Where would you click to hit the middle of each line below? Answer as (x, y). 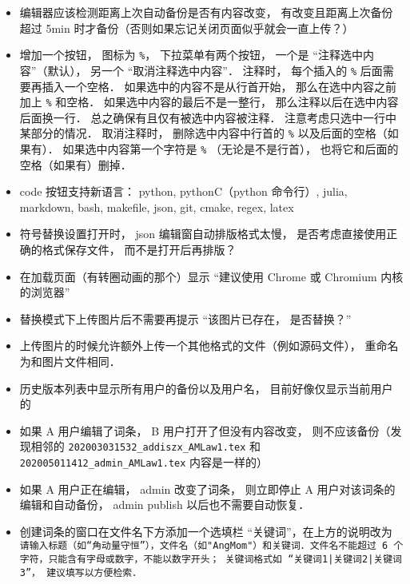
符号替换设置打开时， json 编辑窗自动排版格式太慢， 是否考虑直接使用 (203, 234)
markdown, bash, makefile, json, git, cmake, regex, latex (157, 207)
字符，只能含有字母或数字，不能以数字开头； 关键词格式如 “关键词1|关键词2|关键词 (211, 560)
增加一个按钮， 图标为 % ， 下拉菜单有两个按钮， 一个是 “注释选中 (191, 55)
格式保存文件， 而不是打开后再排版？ (139, 250)
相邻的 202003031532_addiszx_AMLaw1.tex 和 (146, 446)
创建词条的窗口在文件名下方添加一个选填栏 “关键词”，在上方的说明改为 (206, 531)
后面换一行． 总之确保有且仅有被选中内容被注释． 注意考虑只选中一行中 (208, 117)
